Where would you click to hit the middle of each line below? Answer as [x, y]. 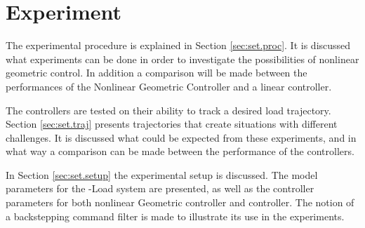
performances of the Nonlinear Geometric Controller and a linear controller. [169, 86]
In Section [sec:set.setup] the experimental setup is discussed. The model [162, 174]
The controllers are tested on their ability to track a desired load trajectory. [168, 110]
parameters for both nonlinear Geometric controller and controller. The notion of [180, 202]
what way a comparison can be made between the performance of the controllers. [180, 151]
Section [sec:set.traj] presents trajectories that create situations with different [172, 124]
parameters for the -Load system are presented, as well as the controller [160, 188]
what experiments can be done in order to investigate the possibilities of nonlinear [182, 59]
